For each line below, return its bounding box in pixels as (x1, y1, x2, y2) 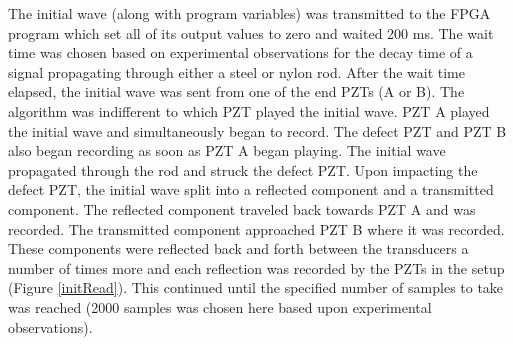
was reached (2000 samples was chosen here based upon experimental (8, 296, 432, 317)
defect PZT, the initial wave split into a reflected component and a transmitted (8, 179, 494, 200)
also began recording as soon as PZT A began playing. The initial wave (8, 140, 446, 161)
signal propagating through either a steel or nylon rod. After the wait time (8, 61, 465, 82)
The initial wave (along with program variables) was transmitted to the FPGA (8, 3, 491, 23)
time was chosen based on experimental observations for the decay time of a (8, 42, 473, 63)
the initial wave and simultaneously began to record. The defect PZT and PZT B (8, 120, 507, 141)
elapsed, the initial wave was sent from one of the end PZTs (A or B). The (8, 81, 465, 102)
